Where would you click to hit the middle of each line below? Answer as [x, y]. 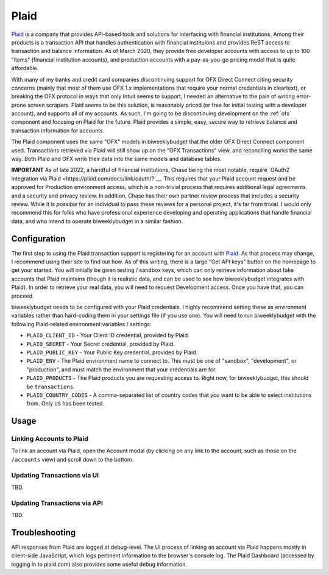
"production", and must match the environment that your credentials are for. [122, 370]
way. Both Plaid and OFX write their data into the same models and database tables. [117, 159]
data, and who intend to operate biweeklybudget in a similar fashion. [97, 221]
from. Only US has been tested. [65, 404]
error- [304, 96]
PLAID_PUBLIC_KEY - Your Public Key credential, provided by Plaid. [112, 352]
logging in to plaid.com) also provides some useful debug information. [99, 564]
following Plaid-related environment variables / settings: [81, 324]
